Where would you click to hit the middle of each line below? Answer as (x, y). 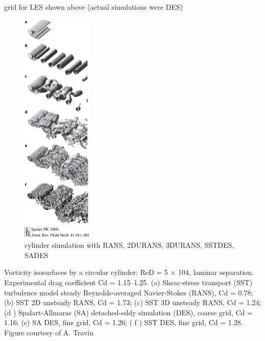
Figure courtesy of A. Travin (49, 332)
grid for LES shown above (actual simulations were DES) (93, 7)
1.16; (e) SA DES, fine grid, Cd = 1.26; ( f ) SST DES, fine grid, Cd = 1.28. (124, 322)
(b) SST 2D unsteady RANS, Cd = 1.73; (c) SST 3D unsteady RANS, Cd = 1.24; (133, 302)
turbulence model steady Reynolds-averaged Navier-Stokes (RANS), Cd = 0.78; (129, 292)
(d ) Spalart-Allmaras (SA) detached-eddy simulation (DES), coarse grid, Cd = (128, 312)
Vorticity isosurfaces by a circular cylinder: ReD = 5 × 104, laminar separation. (129, 272)
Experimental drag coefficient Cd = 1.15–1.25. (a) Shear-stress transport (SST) (128, 282)
